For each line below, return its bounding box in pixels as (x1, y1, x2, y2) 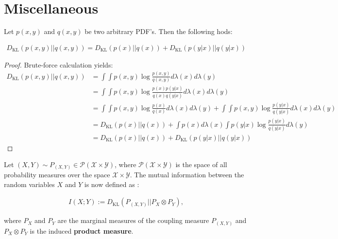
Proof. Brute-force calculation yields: (4, 59, 113, 69)
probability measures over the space (4, 170, 110, 180)
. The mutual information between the (130, 170, 244, 180)
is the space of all (175, 159, 227, 169)
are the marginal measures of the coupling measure (57, 215, 209, 225)
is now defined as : (84, 179, 139, 189)
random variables (4, 179, 55, 189)
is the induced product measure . (30, 225, 134, 236)
